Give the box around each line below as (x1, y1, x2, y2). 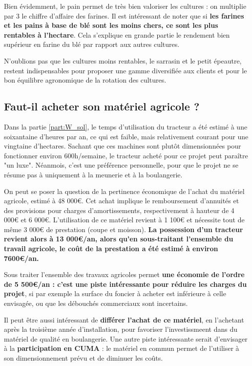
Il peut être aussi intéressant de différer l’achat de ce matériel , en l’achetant (4, 314, 244, 324)
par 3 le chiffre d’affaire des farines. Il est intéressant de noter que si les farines (4, 10, 244, 21)
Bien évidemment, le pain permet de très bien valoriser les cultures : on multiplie (4, 1, 247, 11)
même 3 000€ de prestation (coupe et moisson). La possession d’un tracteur (4, 224, 243, 234)
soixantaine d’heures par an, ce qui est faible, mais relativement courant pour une (4, 131, 249, 141)
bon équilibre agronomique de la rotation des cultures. (4, 75, 167, 85)
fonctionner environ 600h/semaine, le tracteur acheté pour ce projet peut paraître (4, 150, 248, 160)
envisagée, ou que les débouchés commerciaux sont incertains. (4, 298, 188, 308)
